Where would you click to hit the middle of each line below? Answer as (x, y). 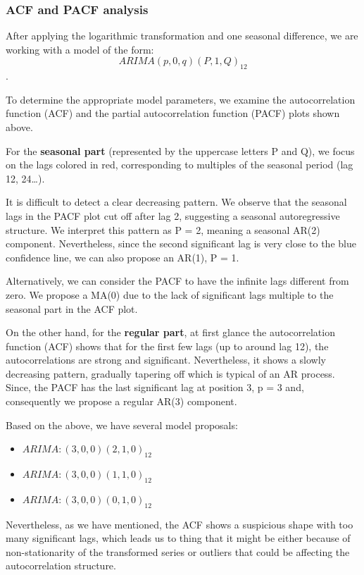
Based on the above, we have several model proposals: (122, 425)
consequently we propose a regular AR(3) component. (121, 401)
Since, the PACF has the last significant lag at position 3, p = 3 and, (155, 387)
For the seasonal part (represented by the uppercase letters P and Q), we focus (180, 150)
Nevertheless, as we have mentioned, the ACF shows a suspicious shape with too (180, 524)
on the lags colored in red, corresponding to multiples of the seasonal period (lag (180, 165)
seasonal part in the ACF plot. (72, 308)
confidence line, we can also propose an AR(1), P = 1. (123, 257)
